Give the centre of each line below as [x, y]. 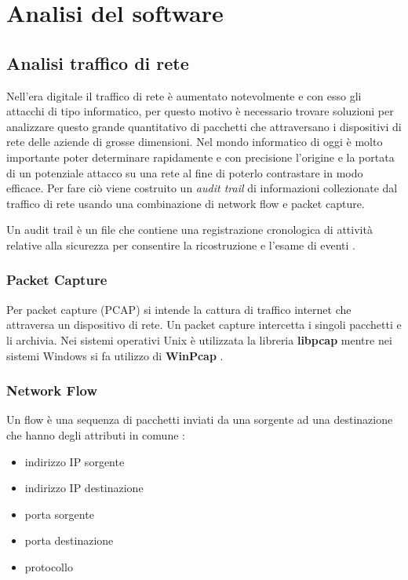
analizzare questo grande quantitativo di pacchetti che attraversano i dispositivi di [204, 126]
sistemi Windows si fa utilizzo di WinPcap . [115, 355]
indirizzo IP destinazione [84, 488]
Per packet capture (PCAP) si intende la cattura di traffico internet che [179, 309]
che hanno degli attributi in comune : [96, 434]
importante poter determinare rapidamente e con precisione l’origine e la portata [200, 157]
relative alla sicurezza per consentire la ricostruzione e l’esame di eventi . [181, 244]
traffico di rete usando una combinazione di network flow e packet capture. [186, 203]
